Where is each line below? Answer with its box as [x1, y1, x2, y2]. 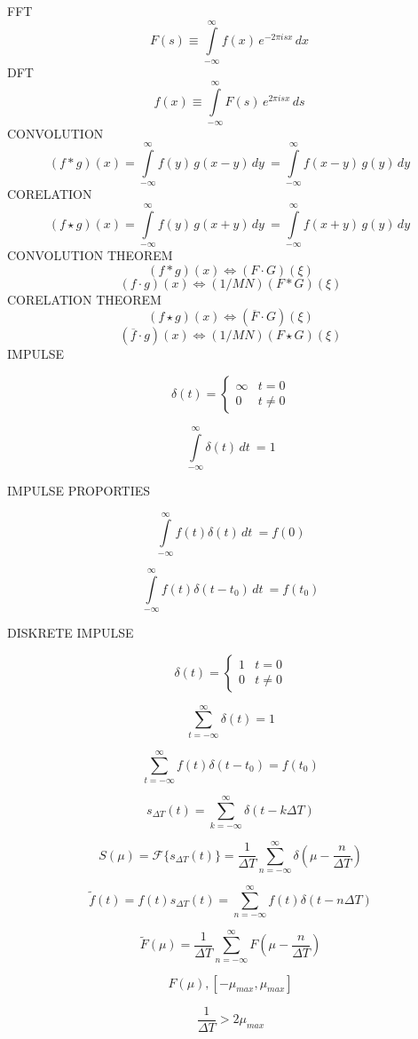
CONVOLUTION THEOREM [7, 246, 173, 265]
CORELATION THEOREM [7, 289, 162, 308]
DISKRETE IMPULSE [7, 623, 134, 642]
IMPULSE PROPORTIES [7, 481, 151, 500]
